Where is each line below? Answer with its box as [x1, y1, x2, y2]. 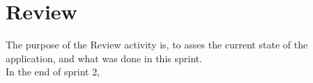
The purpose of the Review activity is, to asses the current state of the [6, 37, 308, 52]
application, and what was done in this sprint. [6, 50, 202, 65]
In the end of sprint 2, [6, 64, 100, 79]
